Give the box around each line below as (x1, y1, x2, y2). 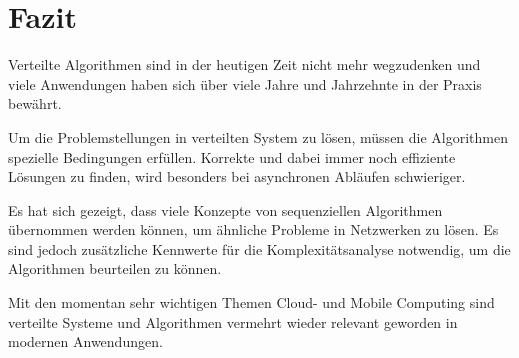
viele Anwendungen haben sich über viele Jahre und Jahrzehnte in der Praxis (8, 73, 482, 94)
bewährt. (8, 93, 62, 114)
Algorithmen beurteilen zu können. (8, 258, 222, 279)
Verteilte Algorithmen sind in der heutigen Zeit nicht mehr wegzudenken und (8, 54, 481, 75)
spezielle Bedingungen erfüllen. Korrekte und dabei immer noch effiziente (8, 146, 456, 167)
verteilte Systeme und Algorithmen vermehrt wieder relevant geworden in (8, 311, 458, 332)
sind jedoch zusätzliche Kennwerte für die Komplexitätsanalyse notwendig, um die (8, 238, 511, 259)
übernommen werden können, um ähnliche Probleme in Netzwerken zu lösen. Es (8, 219, 499, 240)
